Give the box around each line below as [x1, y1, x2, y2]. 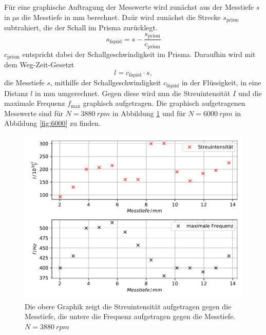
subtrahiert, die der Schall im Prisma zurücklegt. [4, 22, 158, 33]
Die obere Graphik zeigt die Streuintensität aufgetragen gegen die [25, 301, 232, 311]
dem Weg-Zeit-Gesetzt [4, 59, 74, 70]
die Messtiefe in [21, 11, 70, 22]
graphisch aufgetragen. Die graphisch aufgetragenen [83, 98, 245, 108]
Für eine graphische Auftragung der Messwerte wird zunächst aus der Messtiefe [4, 2, 254, 12]
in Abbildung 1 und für [112, 107, 186, 118]
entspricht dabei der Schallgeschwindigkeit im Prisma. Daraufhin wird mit [22, 48, 256, 59]
